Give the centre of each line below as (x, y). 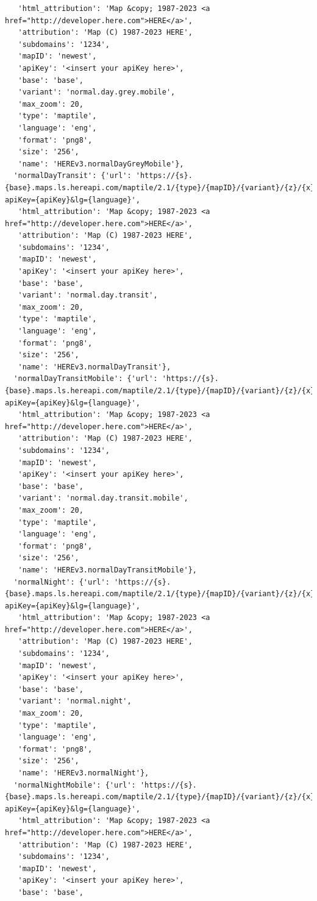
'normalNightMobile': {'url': (75, 785)
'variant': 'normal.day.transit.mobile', (103, 498)
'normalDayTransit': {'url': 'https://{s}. (103, 176)
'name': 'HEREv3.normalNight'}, (84, 773)
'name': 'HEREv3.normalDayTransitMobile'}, (107, 570)
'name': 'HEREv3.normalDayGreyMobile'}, (101, 164)
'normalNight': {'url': (62, 582)
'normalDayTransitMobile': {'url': (86, 379)
